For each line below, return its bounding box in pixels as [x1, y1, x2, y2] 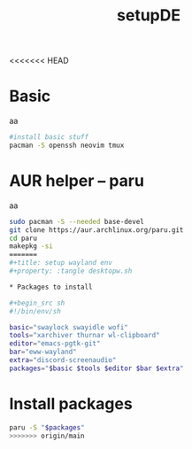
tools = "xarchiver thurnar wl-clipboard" [9, 331, 161, 340]
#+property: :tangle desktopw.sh [9, 267, 133, 275]
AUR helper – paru [9, 171, 144, 191]
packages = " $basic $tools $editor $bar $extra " [9, 364, 184, 373]
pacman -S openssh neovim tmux [9, 141, 125, 150]
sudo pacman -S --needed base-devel [9, 217, 144, 226]
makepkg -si [9, 242, 53, 251]
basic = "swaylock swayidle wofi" [9, 322, 128, 332]
